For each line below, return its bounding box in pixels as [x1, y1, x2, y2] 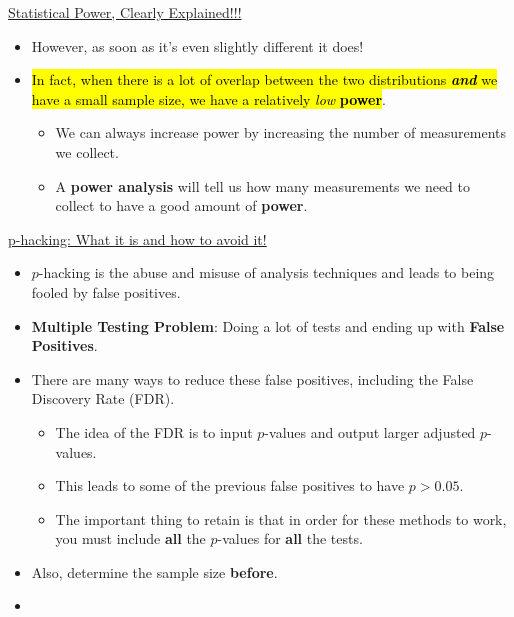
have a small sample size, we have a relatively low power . [31, 88, 386, 109]
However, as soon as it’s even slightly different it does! [31, 35, 364, 56]
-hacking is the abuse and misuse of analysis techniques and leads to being [38, 262, 495, 283]
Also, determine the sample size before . [31, 561, 278, 582]
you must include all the [55, 528, 206, 549]
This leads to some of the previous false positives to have [55, 475, 405, 496]
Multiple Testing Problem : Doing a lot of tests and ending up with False [31, 315, 505, 336]
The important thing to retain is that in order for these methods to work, [55, 508, 507, 529]
